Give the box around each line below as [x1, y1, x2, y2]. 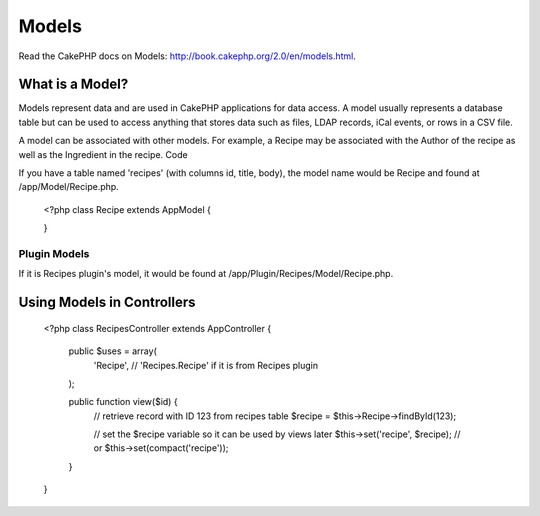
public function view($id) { [68, 396, 179, 408]
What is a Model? [18, 76, 129, 93]
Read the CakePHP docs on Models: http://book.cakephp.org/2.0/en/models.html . [18, 50, 357, 62]
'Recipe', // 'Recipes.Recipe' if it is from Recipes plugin [93, 359, 319, 371]
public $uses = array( [68, 345, 157, 357]
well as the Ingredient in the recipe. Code [18, 148, 189, 160]
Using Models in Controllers [18, 294, 196, 311]
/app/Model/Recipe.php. [18, 181, 119, 193]
